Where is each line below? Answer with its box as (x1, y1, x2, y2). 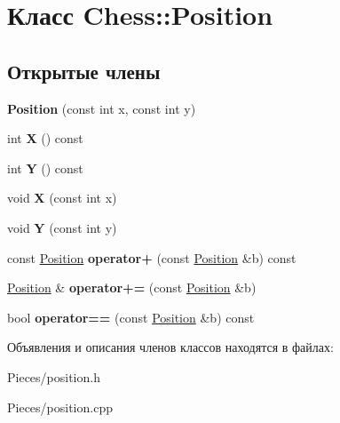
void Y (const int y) (7, 218, 117, 236)
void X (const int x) (7, 188, 117, 207)
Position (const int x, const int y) (7, 99, 196, 117)
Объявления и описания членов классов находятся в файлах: (7, 338, 334, 356)
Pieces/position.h (7, 367, 100, 386)
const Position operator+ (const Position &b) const (7, 248, 297, 267)
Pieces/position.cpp (7, 397, 113, 416)
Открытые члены (7, 57, 161, 84)
